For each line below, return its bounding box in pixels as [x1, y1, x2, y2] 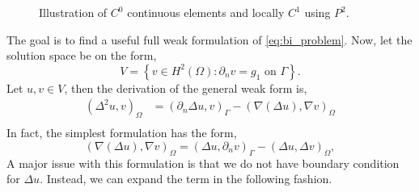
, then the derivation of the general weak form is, [64, 79, 307, 96]
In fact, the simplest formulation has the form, [6, 124, 237, 141]
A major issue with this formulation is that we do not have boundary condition [6, 154, 400, 171]
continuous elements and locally [127, 4, 285, 20]
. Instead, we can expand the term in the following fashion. [40, 170, 332, 187]
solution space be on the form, [6, 47, 157, 64]
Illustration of [39, 4, 108, 20]
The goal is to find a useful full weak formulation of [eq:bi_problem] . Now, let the [6, 31, 413, 48]
